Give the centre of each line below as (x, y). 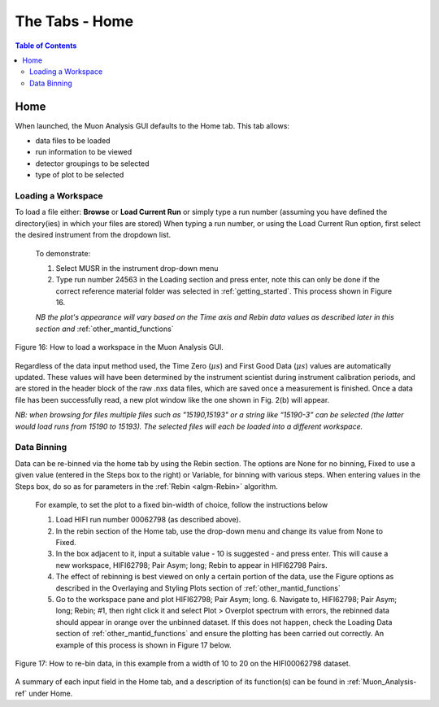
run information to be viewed (84, 152)
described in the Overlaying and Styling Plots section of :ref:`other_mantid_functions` (198, 588)
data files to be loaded (73, 141)
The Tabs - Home (74, 21)
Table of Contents (46, 46)
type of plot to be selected (80, 175)
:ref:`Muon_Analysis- (382, 682)
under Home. (51, 693)
